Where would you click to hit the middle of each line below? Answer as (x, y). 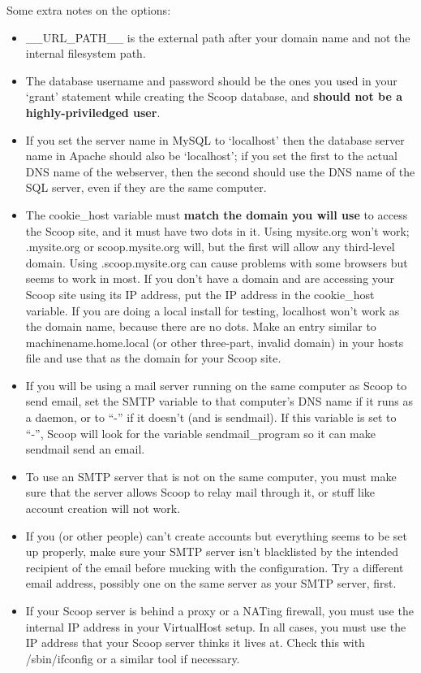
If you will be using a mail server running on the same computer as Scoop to (216, 385)
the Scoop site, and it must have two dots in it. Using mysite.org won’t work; (217, 230)
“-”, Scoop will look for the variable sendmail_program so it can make (200, 433)
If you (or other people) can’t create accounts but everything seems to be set (216, 535)
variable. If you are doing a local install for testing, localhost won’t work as (213, 310)
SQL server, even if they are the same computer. (146, 187)
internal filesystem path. (86, 53)
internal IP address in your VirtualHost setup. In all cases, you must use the (216, 626)
